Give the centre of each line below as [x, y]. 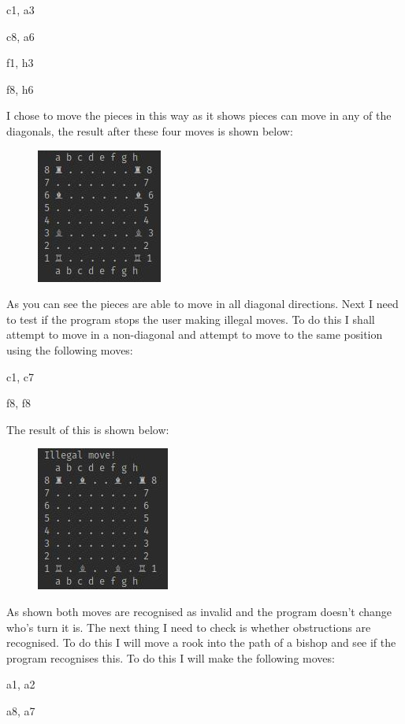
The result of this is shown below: [88, 429]
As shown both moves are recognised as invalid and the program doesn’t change [199, 611]
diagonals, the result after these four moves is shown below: [150, 130]
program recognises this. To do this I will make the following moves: [171, 657]
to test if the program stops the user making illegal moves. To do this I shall [191, 319]
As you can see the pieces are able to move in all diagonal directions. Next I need [202, 304]
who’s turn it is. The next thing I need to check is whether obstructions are [189, 627]
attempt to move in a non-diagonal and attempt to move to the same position [195, 334]
